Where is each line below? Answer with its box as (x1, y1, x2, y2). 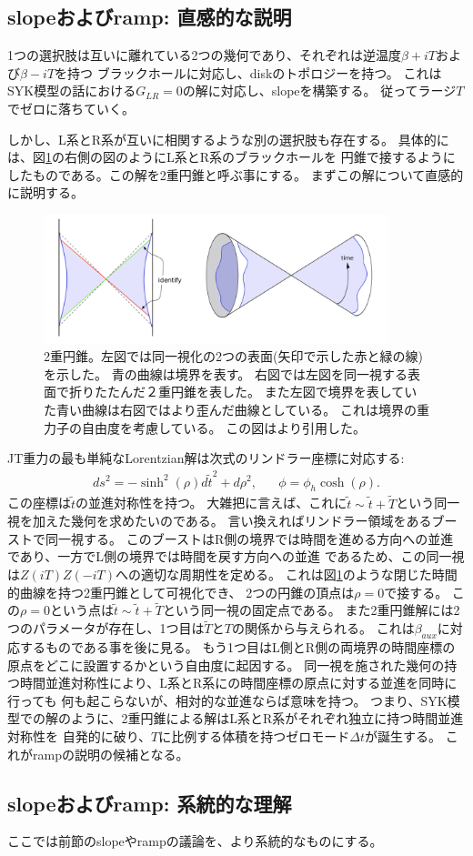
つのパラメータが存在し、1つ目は (7, 619, 205, 638)
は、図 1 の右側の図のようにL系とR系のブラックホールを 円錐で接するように (7, 147, 456, 166)
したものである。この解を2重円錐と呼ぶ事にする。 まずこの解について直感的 (7, 165, 464, 184)
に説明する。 (7, 183, 84, 202)
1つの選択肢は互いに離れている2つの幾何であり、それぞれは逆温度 (7, 45, 401, 65)
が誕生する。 (365, 726, 442, 745)
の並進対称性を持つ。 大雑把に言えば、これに (75, 493, 347, 512)
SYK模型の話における (7, 81, 136, 100)
